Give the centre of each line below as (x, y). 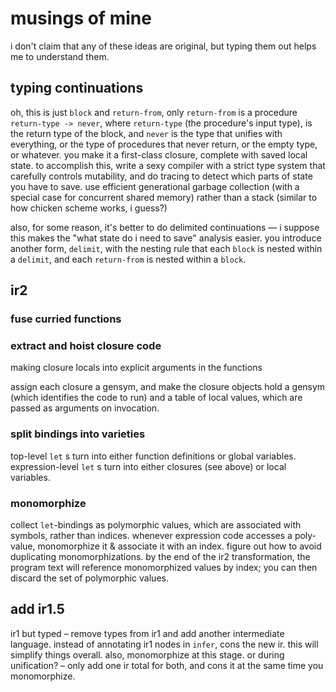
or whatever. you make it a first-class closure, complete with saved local (159, 154)
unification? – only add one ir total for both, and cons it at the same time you (167, 665)
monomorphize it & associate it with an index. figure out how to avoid (179, 546)
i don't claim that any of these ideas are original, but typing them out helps (163, 46)
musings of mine (81, 18)
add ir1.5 (37, 609)
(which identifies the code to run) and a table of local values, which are (156, 398)
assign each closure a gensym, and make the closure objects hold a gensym (168, 387)
